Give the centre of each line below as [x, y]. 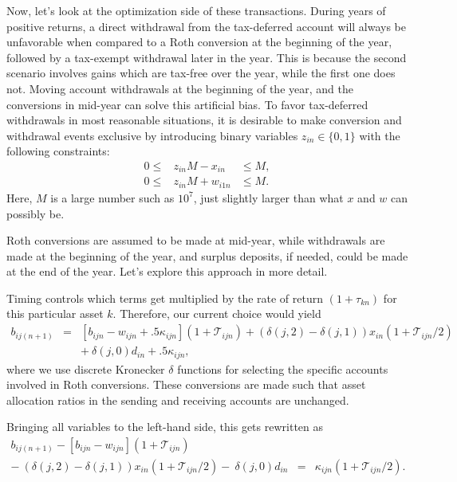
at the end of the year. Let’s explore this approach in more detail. [167, 271]
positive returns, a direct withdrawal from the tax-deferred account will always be [207, 26]
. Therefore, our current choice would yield [217, 313]
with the [380, 135]
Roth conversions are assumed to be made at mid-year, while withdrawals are [196, 240]
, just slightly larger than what [268, 197]
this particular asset [55, 313]
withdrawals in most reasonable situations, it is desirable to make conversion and [204, 120]
